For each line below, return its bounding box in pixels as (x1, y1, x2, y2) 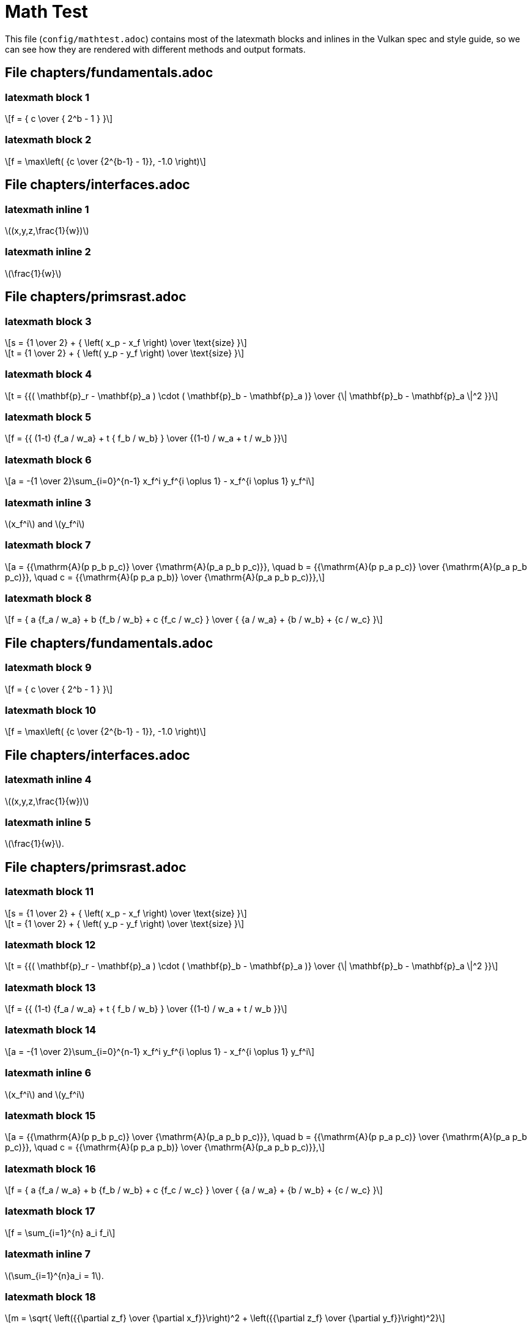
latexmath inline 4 (5, 773, 92, 786)
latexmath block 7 (5, 539, 91, 552)
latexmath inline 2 (5, 246, 91, 258)
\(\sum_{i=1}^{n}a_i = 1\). (5, 1270, 104, 1281)
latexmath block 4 (5, 368, 92, 381)
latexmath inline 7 (5, 1248, 91, 1261)
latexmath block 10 (5, 704, 97, 716)
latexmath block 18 (5, 1290, 96, 1303)
